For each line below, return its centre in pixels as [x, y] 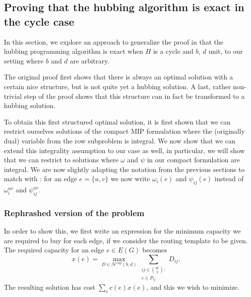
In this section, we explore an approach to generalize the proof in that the [114, 41]
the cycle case [39, 21]
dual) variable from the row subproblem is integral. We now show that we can [120, 140]
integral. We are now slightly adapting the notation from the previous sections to [124, 169]
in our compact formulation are [193, 160]
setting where [24, 60]
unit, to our [226, 51]
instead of [229, 179]
